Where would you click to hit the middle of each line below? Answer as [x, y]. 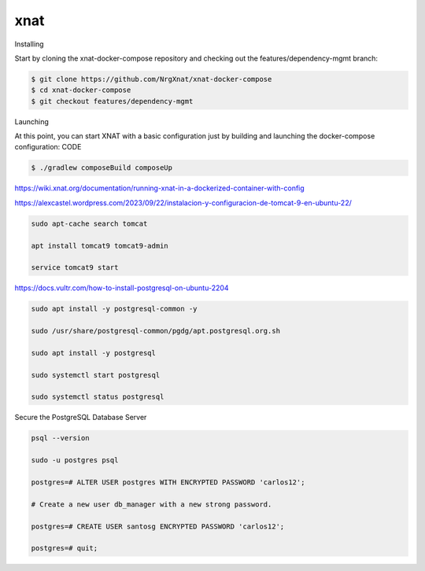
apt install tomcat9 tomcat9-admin [100, 245]
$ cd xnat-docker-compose [81, 90]
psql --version [60, 438]
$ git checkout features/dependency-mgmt [112, 101]
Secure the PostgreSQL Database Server [81, 418]
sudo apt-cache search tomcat [89, 223]
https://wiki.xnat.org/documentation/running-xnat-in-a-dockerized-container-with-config [159, 188]
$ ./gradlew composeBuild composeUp [102, 168]
